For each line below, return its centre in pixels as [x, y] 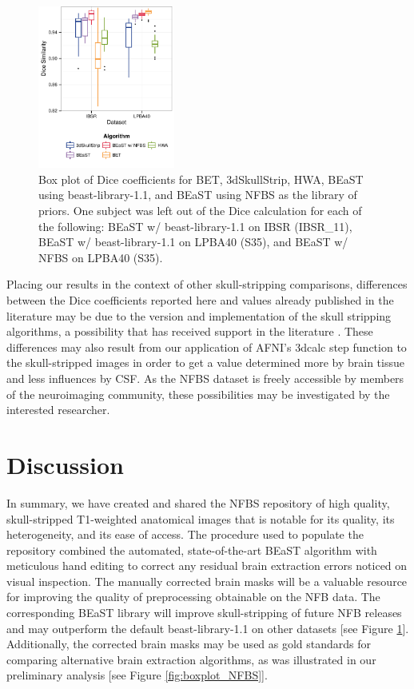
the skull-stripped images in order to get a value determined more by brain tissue [205, 362]
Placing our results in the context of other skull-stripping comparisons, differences [207, 284]
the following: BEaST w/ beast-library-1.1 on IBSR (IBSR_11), [195, 226]
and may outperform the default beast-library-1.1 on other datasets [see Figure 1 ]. [208, 628]
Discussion [65, 464]
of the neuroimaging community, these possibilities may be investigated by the [198, 394]
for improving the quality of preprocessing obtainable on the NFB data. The [193, 597]
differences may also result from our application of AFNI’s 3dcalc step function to [207, 346]
